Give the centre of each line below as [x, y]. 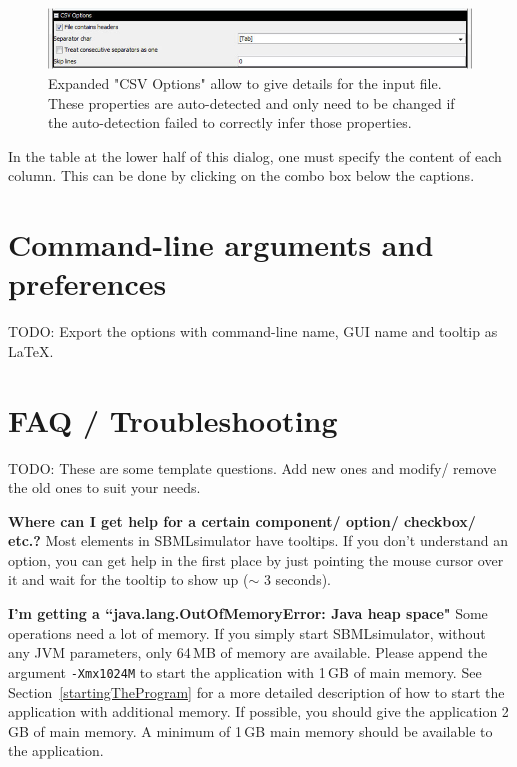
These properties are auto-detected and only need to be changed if [251, 102]
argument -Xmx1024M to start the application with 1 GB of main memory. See [245, 671]
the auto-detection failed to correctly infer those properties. [230, 122]
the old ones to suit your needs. [104, 487]
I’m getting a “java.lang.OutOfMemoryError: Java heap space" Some [248, 613]
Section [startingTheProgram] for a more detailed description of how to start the [256, 691]
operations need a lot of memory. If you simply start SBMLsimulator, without [247, 632]
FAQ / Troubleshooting [173, 419]
